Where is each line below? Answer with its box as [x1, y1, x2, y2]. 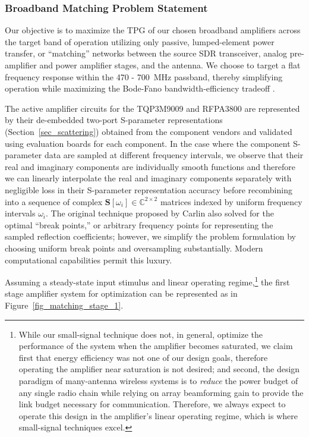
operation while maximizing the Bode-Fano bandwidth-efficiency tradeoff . [5, 82, 275, 95]
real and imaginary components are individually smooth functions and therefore [5, 160, 295, 172]
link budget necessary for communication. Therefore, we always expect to [18, 398, 286, 410]
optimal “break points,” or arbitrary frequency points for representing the [5, 218, 273, 231]
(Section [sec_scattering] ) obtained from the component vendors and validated [5, 125, 292, 137]
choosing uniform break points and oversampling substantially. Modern [5, 241, 263, 254]
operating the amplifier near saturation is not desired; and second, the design [18, 363, 300, 375]
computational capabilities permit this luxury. [5, 253, 172, 266]
